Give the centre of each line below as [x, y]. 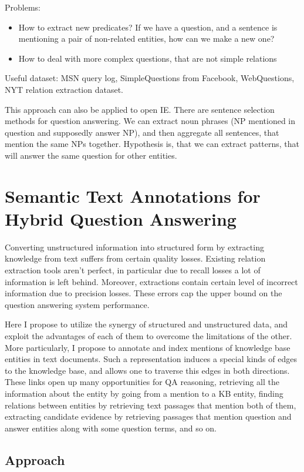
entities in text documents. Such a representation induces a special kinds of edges [151, 359]
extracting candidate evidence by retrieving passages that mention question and [148, 416]
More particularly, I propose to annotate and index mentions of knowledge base [148, 347]
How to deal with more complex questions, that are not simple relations [148, 58]
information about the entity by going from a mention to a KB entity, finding [144, 393]
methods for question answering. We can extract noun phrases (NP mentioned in [150, 121]
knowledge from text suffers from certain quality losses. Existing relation [135, 258]
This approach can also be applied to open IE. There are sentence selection [140, 109]
